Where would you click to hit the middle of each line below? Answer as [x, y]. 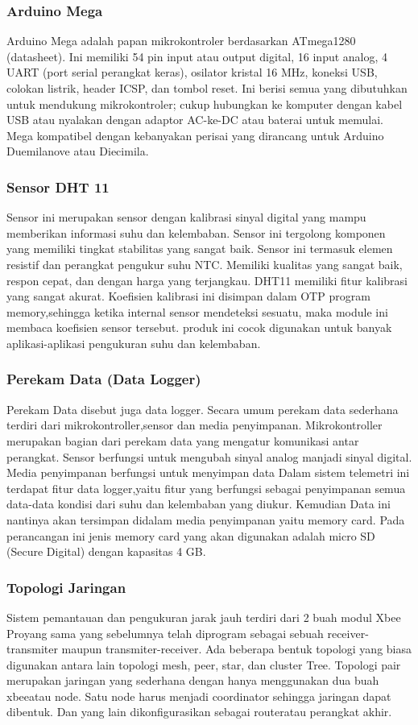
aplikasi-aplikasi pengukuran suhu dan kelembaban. [134, 343]
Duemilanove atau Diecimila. [78, 151]
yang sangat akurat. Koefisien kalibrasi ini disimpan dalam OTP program [188, 296]
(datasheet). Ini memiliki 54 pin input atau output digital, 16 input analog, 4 [197, 56]
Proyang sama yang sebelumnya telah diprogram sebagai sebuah [165, 633]
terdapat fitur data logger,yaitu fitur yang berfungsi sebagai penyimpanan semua [206, 488]
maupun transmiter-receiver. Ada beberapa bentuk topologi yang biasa [236, 649]
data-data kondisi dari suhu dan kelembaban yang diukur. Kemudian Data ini [199, 504]
